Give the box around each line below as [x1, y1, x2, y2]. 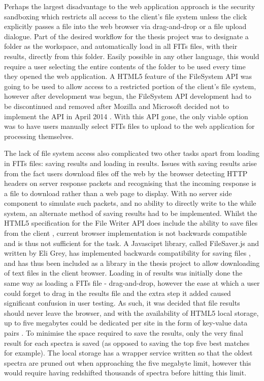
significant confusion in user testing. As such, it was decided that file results [4, 297, 240, 308]
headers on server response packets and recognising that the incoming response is [4, 178, 256, 188]
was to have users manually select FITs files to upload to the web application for [4, 121, 255, 131]
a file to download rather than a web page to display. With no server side [4, 187, 232, 198]
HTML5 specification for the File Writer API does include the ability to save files [4, 217, 258, 228]
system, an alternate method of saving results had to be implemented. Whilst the [4, 207, 257, 218]
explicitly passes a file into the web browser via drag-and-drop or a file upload [4, 21, 247, 32]
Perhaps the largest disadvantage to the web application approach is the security [4, 1, 255, 11]
